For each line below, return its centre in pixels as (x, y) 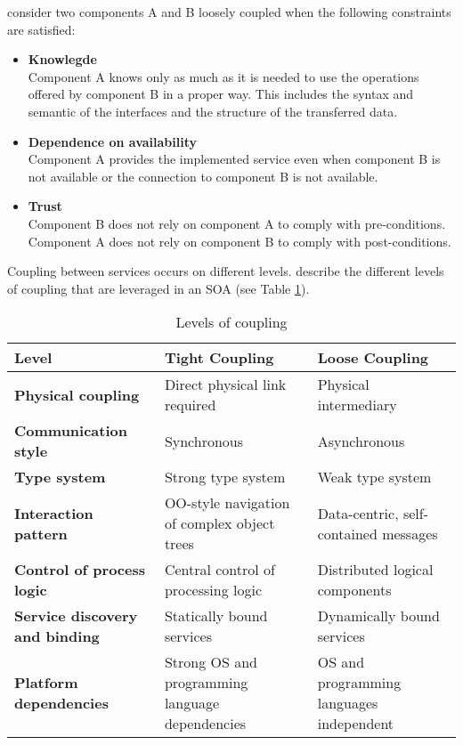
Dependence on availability (112, 141)
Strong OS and (211, 662)
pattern (41, 533)
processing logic (213, 590)
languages (348, 703)
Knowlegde (62, 59)
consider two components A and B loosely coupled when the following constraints (229, 12)
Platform (46, 683)
